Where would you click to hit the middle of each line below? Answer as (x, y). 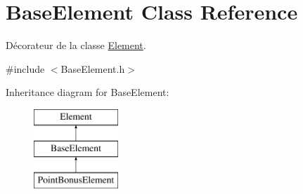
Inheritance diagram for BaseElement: (88, 92)
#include (25, 68)
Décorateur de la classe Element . (76, 45)
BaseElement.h (93, 68)
